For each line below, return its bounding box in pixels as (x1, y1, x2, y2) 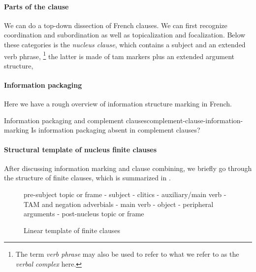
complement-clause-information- (146, 115, 243, 125)
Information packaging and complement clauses (4, 115, 147, 125)
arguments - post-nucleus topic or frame (24, 208, 144, 219)
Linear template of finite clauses (24, 225, 120, 235)
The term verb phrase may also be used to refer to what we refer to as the (15, 249, 239, 259)
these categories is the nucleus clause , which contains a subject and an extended (4, 39, 246, 49)
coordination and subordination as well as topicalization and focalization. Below (4, 30, 246, 40)
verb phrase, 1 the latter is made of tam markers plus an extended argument (4, 49, 234, 61)
